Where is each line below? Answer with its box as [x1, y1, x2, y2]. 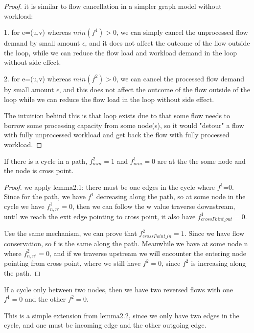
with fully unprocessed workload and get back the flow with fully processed [4, 129, 230, 140]
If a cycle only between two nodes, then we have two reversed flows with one [4, 284, 233, 294]
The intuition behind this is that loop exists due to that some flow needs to [4, 110, 231, 121]
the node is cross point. [4, 165, 74, 176]
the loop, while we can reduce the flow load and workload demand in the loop [4, 47, 237, 57]
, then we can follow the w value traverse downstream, [72, 201, 235, 211]
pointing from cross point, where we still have [4, 258, 141, 268]
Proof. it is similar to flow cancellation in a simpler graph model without [4, 1, 222, 11]
